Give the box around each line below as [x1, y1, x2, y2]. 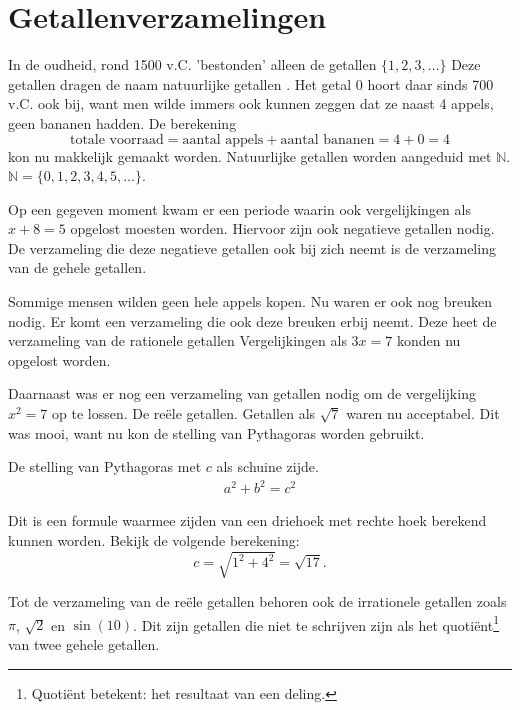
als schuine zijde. [216, 456, 319, 477]
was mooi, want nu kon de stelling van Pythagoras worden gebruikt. [8, 422, 425, 443]
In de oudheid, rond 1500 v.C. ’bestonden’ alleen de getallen [8, 54, 377, 75]
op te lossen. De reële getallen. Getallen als [52, 403, 316, 424]
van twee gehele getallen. [8, 633, 160, 654]
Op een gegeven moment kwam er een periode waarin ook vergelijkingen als [8, 198, 471, 219]
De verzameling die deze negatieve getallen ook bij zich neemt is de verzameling [8, 237, 496, 258]
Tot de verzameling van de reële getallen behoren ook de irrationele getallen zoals [8, 591, 507, 612]
